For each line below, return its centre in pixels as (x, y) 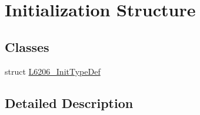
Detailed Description (69, 102)
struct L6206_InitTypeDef (53, 71)
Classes (27, 46)
